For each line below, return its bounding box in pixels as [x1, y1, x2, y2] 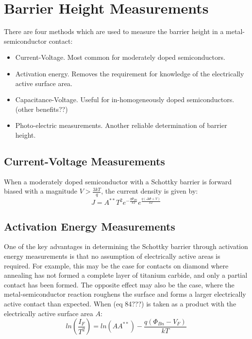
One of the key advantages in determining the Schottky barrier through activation [4, 241, 248, 251]
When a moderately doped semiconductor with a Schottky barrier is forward [4, 176, 232, 186]
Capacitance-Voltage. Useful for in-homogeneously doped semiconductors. [15, 94, 235, 105]
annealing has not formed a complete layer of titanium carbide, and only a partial [4, 270, 248, 280]
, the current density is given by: [101, 186, 198, 196]
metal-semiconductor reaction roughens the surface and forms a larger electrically [4, 289, 246, 299]
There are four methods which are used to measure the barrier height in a [4, 26, 224, 36]
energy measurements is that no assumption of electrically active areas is [4, 250, 220, 261]
